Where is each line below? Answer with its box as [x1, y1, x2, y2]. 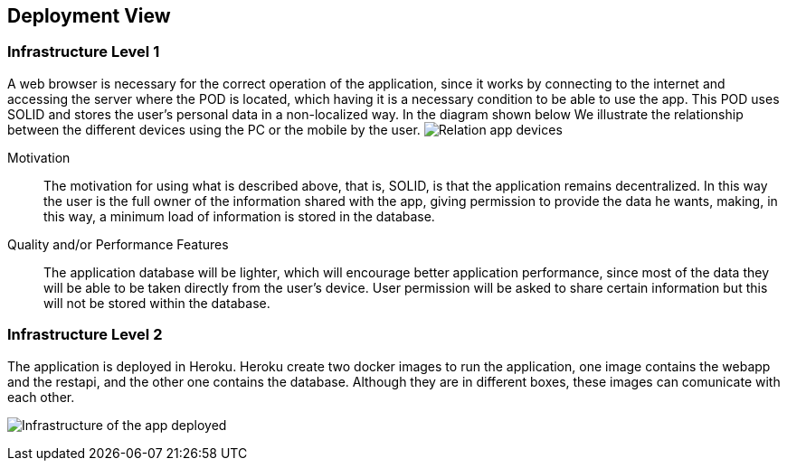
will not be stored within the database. [43, 295, 270, 311]
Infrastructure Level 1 [7, 42, 160, 61]
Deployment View [7, 5, 171, 27]
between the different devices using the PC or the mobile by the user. [7, 121, 421, 137]
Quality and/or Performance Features [7, 236, 229, 252]
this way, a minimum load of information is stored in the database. [43, 208, 435, 224]
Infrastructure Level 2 [7, 325, 163, 344]
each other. [7, 388, 75, 405]
